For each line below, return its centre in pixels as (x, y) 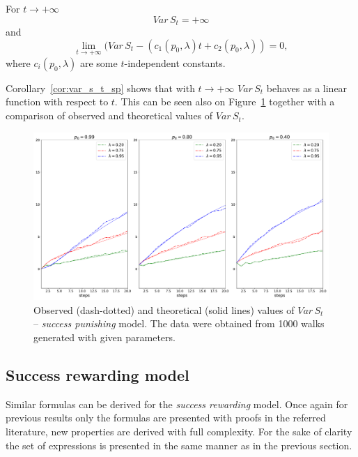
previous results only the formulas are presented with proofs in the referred (166, 418)
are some (99, 62)
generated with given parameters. (104, 337)
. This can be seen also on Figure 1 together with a (225, 102)
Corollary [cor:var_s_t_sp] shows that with (100, 88)
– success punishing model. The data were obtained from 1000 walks (179, 323)
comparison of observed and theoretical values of (109, 115)
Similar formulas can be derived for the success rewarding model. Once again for (177, 404)
